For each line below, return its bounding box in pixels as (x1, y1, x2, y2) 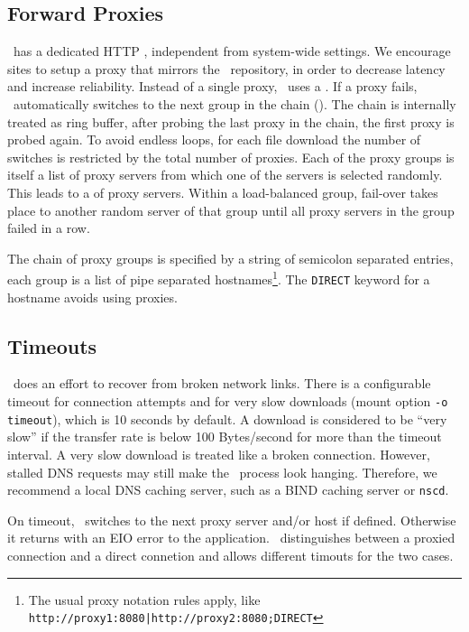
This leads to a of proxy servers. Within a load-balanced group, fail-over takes (7, 182, 438, 201)
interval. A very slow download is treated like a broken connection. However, (7, 444, 430, 463)
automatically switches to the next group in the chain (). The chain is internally (13, 94, 456, 113)
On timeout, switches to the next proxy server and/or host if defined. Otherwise (7, 510, 456, 529)
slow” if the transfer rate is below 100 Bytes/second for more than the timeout (7, 427, 442, 446)
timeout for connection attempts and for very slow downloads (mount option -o (7, 392, 448, 411)
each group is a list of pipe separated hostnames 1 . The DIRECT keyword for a (7, 267, 430, 288)
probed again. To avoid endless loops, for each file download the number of (7, 130, 421, 149)
